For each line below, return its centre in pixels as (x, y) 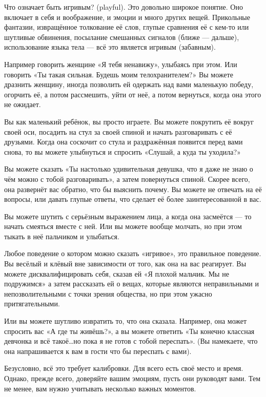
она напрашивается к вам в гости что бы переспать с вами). (98, 351)
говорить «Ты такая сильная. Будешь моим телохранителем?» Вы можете (119, 74)
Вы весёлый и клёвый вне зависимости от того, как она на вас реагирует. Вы (125, 264)
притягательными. (32, 304)
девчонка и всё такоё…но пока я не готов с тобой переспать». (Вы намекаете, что (131, 341)
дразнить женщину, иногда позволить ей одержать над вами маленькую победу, (129, 84)
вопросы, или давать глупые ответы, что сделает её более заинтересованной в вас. (133, 199)
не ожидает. (23, 104)
